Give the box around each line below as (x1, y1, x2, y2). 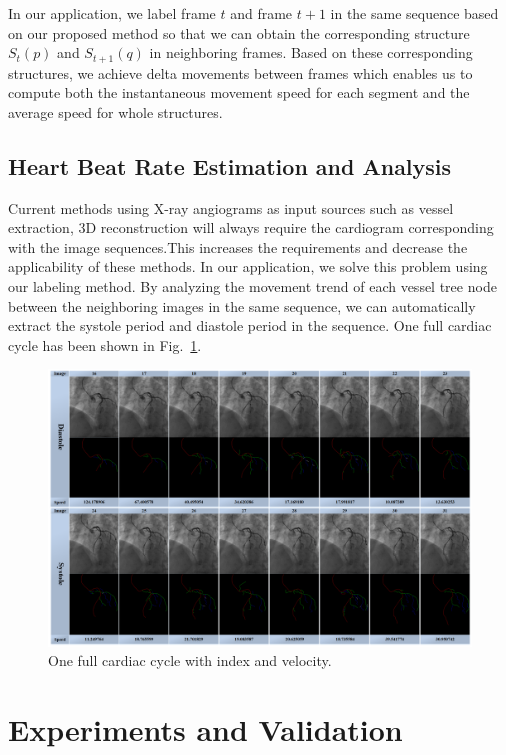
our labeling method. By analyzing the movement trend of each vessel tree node (8, 276, 497, 296)
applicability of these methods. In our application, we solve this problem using (8, 256, 488, 277)
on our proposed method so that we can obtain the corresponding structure (8, 22, 470, 43)
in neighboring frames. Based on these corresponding (149, 42, 473, 63)
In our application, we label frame (8, 3, 216, 23)
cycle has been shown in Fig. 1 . (8, 334, 202, 355)
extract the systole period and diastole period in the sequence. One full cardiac (8, 315, 492, 336)
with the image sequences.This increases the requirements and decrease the (8, 236, 468, 257)
